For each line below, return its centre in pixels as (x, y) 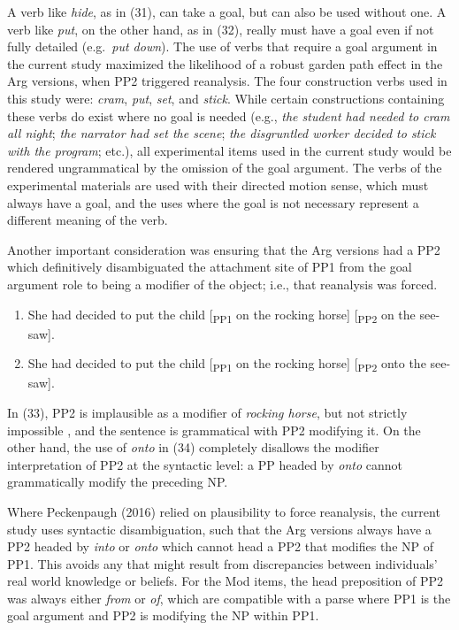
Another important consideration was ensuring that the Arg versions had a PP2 (224, 249)
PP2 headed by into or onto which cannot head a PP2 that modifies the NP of (221, 546)
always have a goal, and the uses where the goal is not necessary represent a (213, 202)
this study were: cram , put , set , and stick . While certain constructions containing (226, 98)
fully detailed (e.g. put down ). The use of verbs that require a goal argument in (222, 46)
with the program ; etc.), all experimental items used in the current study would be (229, 150)
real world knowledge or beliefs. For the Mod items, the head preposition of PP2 (225, 581)
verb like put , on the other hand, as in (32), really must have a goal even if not (221, 29)
